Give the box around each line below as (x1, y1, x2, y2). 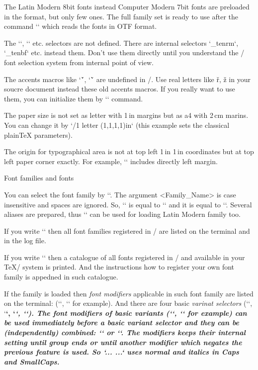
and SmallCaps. (4, 356, 60, 367)
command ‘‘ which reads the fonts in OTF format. (4, 21, 157, 31)
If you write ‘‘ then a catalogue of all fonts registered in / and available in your (4, 252, 245, 262)
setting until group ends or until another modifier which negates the (4, 337, 242, 347)
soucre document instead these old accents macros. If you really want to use (4, 84, 235, 94)
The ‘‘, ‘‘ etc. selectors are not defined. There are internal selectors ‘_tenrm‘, (4, 37, 239, 48)
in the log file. (4, 235, 46, 246)
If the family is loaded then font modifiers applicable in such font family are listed (4, 288, 254, 298)
